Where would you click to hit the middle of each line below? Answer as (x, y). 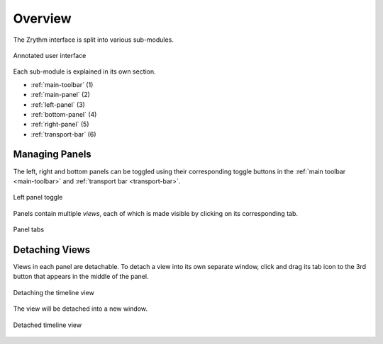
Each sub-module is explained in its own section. (84, 71)
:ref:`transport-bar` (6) (63, 134)
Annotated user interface (50, 55)
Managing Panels (52, 155)
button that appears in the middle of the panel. (81, 277)
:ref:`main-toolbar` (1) (62, 84)
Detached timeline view (47, 325)
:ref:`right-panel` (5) (60, 125)
